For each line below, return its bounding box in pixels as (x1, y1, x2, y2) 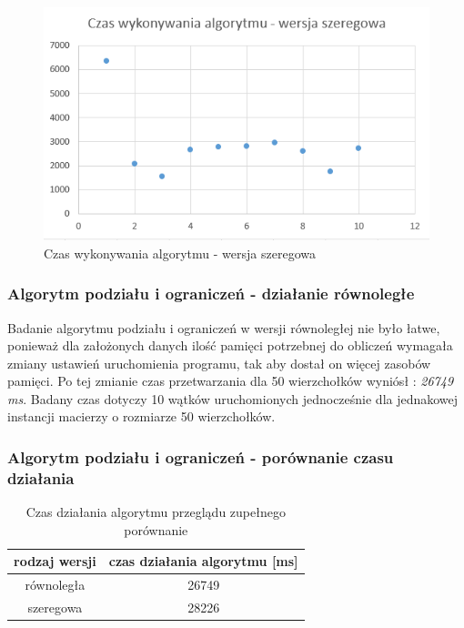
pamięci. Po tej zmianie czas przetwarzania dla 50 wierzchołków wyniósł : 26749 (7, 371, 454, 390)
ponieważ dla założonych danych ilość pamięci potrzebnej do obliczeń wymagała (7, 336, 453, 355)
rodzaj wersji (14, 552, 96, 571)
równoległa (25, 575, 86, 594)
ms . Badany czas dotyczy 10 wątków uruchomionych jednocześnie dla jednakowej (7, 389, 459, 408)
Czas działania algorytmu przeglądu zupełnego (25, 502, 286, 522)
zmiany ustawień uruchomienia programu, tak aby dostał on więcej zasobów (7, 353, 431, 372)
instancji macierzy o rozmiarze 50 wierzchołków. (7, 407, 276, 426)
